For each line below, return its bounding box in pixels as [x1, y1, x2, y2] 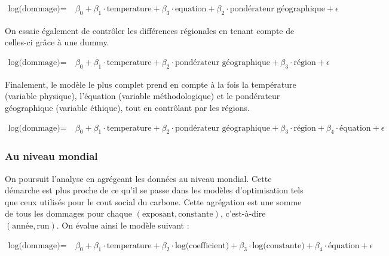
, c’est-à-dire [220, 207, 266, 220]
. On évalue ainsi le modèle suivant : [56, 219, 189, 232]
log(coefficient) [174, 241, 229, 250]
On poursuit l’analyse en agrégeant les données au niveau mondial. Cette [5, 172, 272, 184]
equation [174, 5, 207, 14]
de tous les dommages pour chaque [5, 207, 132, 220]
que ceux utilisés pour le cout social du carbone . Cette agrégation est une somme [5, 195, 302, 208]
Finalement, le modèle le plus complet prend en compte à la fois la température [5, 78, 296, 90]
